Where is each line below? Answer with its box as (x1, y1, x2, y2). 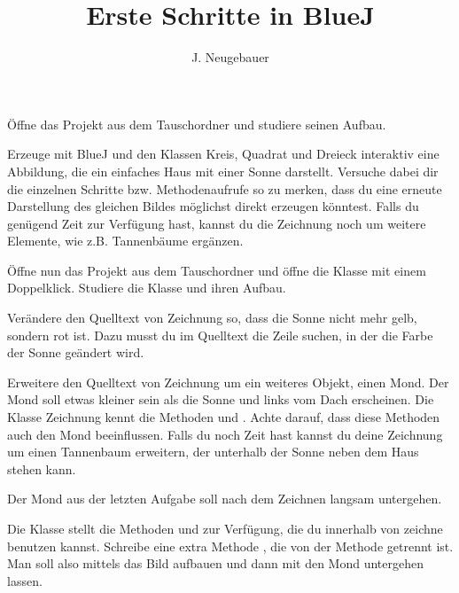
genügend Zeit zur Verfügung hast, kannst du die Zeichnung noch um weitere (7, 214, 426, 232)
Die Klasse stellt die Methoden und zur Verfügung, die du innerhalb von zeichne (7, 519, 443, 537)
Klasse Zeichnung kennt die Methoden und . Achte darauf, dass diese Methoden (7, 408, 440, 426)
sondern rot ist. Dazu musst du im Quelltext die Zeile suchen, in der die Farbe (7, 325, 433, 344)
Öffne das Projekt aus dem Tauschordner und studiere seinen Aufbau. (7, 114, 386, 133)
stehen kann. (7, 459, 76, 478)
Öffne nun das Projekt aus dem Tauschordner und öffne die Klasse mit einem (7, 261, 426, 279)
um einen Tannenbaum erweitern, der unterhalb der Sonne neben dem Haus (7, 442, 419, 461)
